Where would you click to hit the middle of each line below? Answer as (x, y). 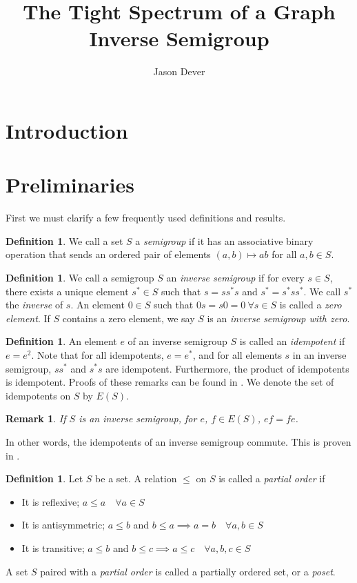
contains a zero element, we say (129, 318)
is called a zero (310, 305)
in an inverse (319, 354)
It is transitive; (53, 547)
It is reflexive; (51, 501)
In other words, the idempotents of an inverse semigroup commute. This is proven (178, 441)
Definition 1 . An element (61, 341)
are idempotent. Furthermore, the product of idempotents (227, 368)
